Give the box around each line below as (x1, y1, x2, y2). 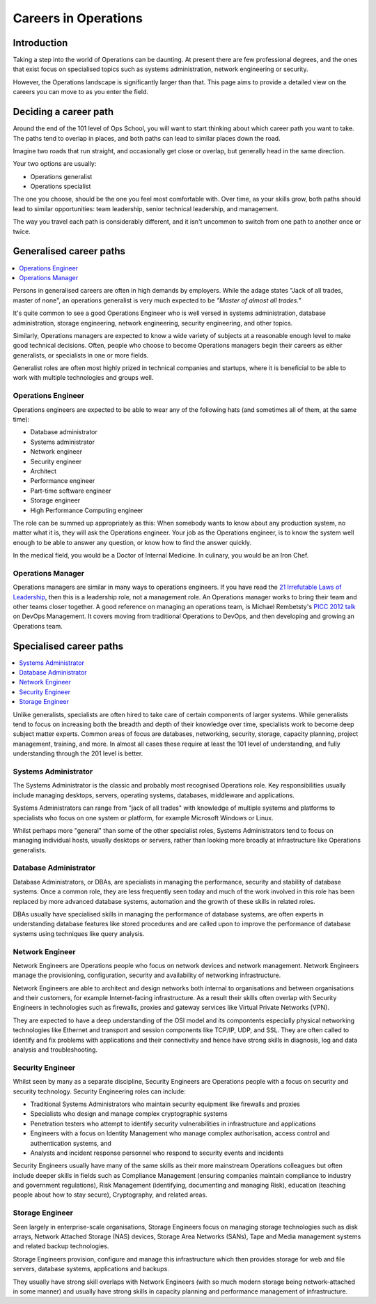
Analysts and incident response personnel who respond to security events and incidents (30, 1149, 284, 1157)
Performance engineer (30, 477, 95, 485)
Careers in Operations (13, 10, 143, 26)
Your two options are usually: (13, 160, 97, 168)
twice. (13, 227, 31, 236)
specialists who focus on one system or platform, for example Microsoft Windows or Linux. (13, 813, 274, 822)
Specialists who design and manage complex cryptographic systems (30, 1110, 228, 1118)
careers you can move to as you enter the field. (13, 88, 149, 96)
